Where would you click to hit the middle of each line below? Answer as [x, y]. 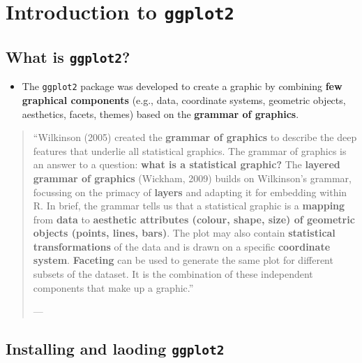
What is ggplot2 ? [68, 56]
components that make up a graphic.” [113, 287]
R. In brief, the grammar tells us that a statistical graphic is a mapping [189, 206]
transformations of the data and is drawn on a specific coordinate [182, 246]
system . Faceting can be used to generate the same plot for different [183, 260]
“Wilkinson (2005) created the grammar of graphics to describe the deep [195, 137]
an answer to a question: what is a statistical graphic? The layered [187, 164]
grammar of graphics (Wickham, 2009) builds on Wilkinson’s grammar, [192, 178]
